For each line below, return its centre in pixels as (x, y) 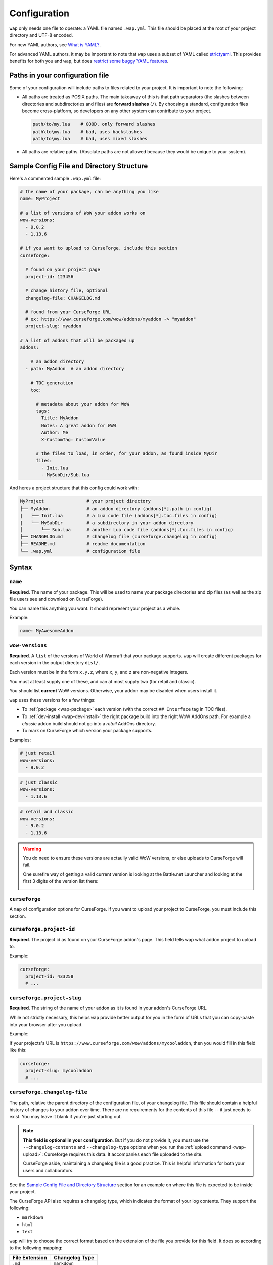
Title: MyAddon (60, 418)
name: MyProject (40, 199)
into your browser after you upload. (46, 1024)
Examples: (20, 740)
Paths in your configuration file (59, 75)
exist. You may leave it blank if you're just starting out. (66, 1117)
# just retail (37, 753)
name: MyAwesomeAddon (47, 631)
